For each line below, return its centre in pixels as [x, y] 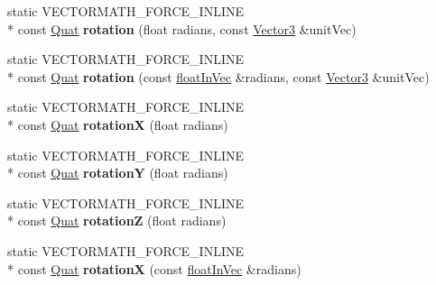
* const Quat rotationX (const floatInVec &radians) [154, 268]
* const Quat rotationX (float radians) [118, 124]
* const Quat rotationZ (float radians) [117, 221]
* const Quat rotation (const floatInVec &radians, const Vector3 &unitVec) [218, 76]
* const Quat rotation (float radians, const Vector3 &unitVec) [182, 28]
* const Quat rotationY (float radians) [118, 173]
